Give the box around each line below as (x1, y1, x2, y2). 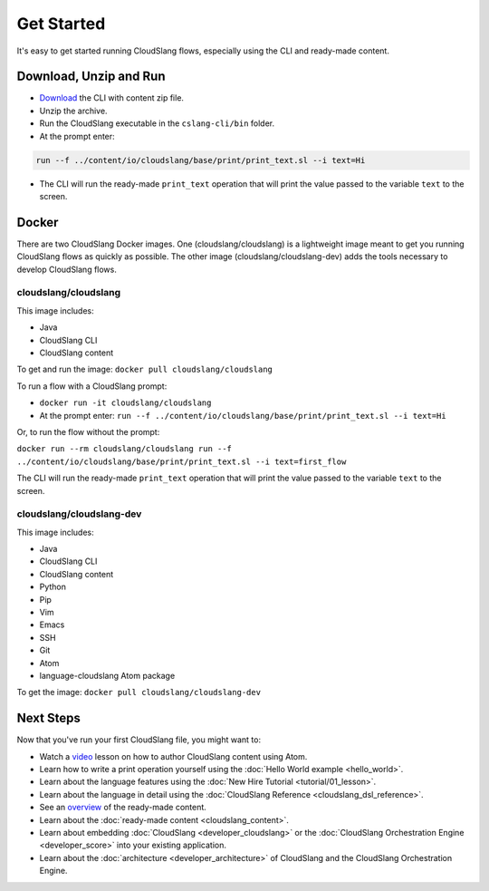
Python (39, 581, 67, 593)
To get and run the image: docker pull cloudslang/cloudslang (16, 363, 273, 375)
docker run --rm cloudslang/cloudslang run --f (16, 444, 233, 454)
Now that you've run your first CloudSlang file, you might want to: (16, 734, 262, 745)
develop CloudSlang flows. (16, 264, 117, 275)
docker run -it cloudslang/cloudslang (39, 398, 212, 408)
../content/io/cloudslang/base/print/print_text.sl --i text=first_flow (16, 456, 347, 467)
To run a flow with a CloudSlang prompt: (16, 381, 168, 392)
